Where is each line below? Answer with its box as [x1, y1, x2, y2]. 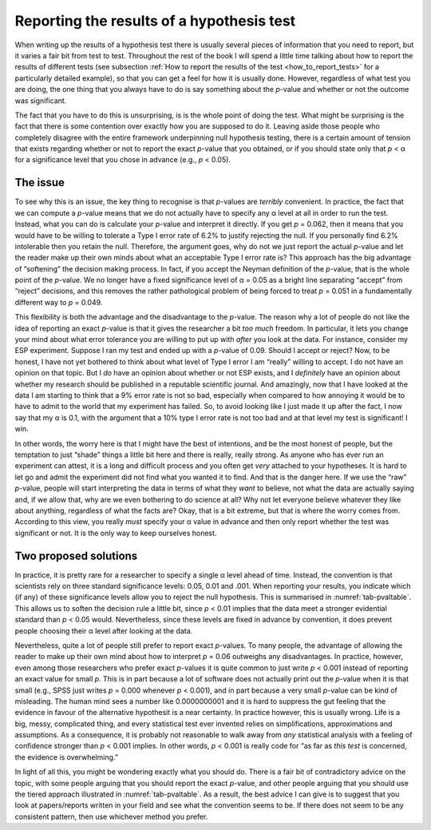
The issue [14, 176, 65, 189]
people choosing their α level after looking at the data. [14, 625, 193, 635]
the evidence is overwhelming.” [14, 752, 119, 762]
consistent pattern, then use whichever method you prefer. [14, 812, 208, 821]
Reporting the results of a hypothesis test [14, 12, 296, 30]
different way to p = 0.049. [14, 297, 103, 307]
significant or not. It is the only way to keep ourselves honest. [14, 528, 217, 538]
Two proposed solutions [14, 549, 138, 562]
